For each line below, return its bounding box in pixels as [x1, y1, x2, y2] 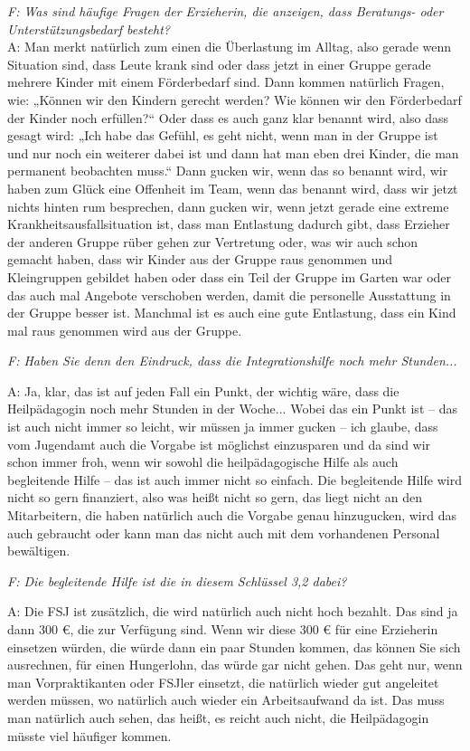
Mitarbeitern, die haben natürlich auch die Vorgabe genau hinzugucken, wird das [7, 506, 456, 525]
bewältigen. [7, 541, 70, 560]
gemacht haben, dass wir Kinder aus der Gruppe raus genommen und [7, 250, 393, 269]
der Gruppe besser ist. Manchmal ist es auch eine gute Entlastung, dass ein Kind [7, 303, 456, 322]
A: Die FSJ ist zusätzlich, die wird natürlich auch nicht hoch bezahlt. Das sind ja [7, 602, 458, 621]
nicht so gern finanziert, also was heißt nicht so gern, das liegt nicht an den [7, 488, 422, 507]
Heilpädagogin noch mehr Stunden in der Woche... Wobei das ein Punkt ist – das [7, 399, 457, 418]
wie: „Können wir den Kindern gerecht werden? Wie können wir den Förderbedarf [7, 90, 462, 109]
